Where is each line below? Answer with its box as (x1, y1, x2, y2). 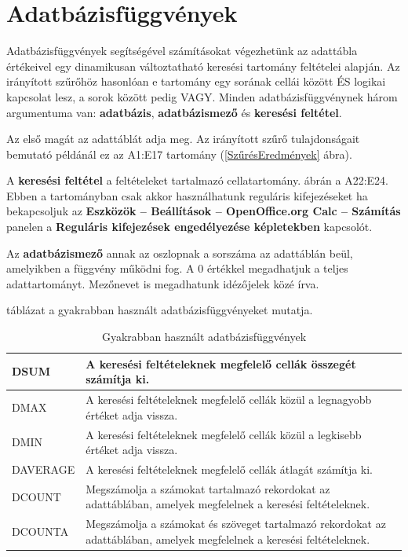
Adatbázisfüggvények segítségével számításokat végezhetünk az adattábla (6, 42, 358, 59)
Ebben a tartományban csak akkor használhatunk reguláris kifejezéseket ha (6, 187, 368, 203)
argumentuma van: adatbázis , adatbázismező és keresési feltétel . (6, 104, 342, 120)
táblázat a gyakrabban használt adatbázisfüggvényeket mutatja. (6, 302, 313, 318)
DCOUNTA (12, 523, 69, 540)
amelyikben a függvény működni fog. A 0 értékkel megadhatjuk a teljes (6, 260, 348, 277)
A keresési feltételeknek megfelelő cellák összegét (86, 355, 356, 372)
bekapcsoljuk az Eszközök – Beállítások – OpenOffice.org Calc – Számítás (6, 203, 401, 219)
